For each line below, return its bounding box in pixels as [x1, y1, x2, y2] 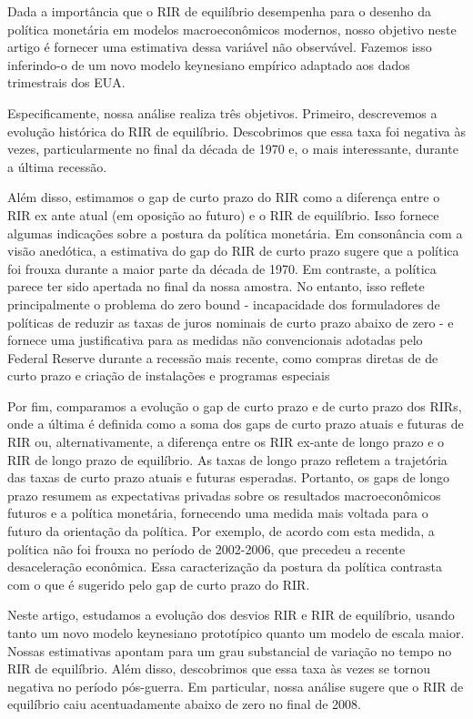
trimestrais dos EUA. [7, 73, 126, 92]
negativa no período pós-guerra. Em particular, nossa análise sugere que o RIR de [7, 676, 464, 695]
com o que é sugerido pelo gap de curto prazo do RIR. [7, 574, 310, 593]
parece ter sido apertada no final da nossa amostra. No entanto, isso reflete [7, 277, 425, 296]
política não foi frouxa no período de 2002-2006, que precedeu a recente [7, 539, 406, 558]
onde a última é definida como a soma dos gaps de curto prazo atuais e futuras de [7, 414, 464, 433]
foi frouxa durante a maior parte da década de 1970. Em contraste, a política [7, 258, 437, 278]
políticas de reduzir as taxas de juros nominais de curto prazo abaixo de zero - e [7, 312, 454, 331]
